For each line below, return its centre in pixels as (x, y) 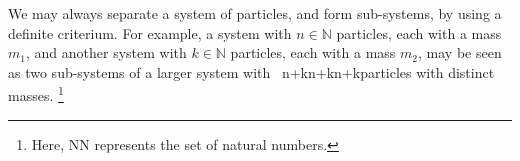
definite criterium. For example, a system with (150, 32)
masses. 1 (36, 94)
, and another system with (106, 52)
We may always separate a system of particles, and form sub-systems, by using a (255, 13)
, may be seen (460, 52)
